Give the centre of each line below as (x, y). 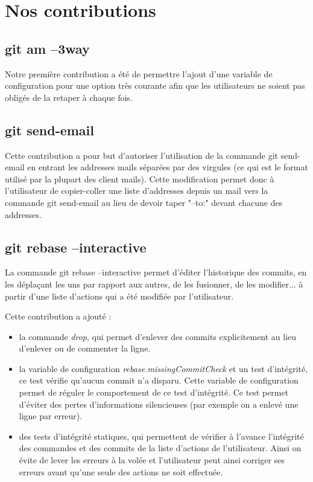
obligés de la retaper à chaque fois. (69, 97)
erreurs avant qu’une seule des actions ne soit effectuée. (121, 471)
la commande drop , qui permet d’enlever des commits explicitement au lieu (158, 336)
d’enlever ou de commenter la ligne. (85, 348)
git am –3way (47, 48)
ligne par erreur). (51, 416)
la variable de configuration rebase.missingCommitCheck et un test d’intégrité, (163, 368)
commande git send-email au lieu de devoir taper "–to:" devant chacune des (144, 202)
